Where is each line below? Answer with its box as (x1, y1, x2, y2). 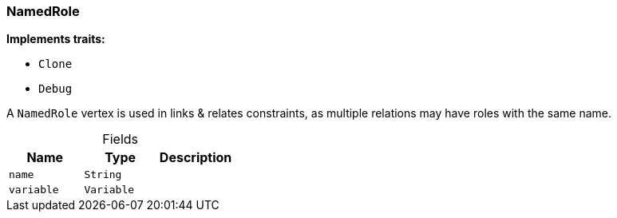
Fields (102, 131, 139, 148)
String (84, 168, 122, 181)
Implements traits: (6, 32, 105, 46)
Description (159, 149, 232, 166)
